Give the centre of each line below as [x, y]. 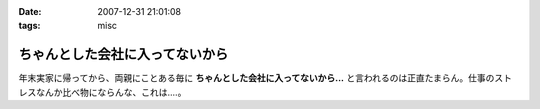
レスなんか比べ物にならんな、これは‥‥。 [102, 92]
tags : [29, 26]
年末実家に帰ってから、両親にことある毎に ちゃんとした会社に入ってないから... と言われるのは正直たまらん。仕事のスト [265, 78]
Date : [30, 11]
